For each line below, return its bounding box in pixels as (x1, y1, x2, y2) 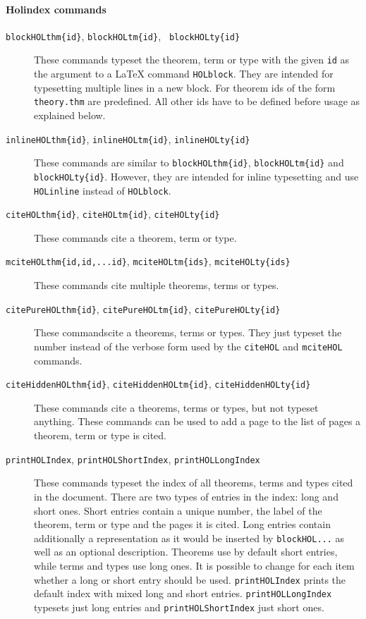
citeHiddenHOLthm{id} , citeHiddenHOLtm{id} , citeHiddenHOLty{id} (6, 376, 311, 391)
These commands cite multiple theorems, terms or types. (34, 278, 279, 293)
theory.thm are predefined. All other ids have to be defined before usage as (34, 94, 360, 109)
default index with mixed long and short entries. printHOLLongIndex (34, 586, 332, 601)
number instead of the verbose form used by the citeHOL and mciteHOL (34, 338, 343, 353)
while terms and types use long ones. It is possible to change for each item (34, 558, 355, 572)
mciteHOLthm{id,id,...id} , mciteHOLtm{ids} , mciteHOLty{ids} (6, 254, 291, 269)
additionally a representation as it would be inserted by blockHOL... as (34, 530, 345, 545)
